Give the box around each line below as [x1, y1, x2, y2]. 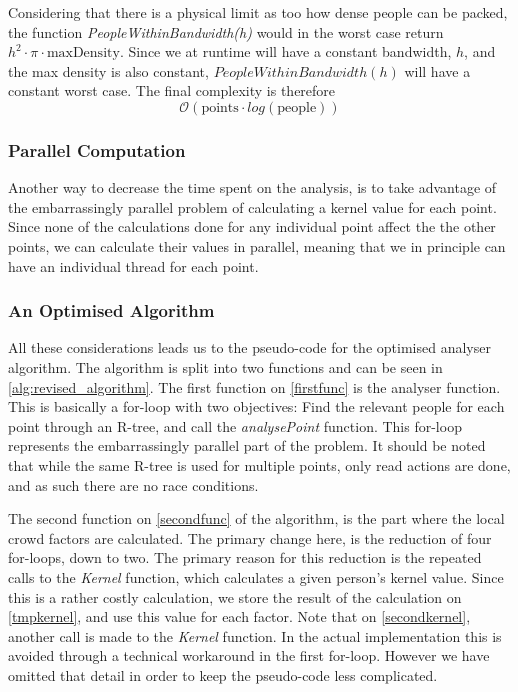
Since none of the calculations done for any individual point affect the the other [8, 216, 496, 237]
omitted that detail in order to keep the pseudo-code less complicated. [8, 664, 438, 685]
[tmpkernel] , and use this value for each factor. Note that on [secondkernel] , [8, 606, 471, 627]
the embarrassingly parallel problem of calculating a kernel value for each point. [8, 196, 497, 217]
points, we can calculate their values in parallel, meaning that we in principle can [8, 235, 506, 256]
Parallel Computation [8, 137, 186, 162]
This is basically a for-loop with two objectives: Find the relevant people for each [8, 396, 505, 417]
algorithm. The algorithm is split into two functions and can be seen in [8, 356, 443, 377]
